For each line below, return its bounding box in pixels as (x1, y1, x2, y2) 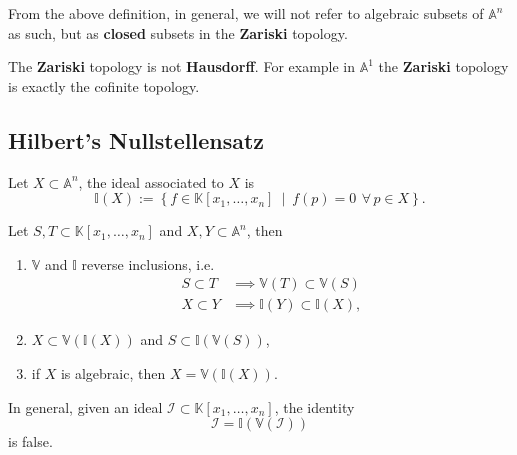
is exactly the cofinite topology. (8, 75, 200, 96)
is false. (8, 431, 53, 452)
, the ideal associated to (78, 171, 224, 192)
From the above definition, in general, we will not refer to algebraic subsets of (8, 3, 484, 23)
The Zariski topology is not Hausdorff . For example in (8, 56, 356, 77)
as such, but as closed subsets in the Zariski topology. (8, 22, 348, 43)
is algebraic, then (60, 363, 166, 384)
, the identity (274, 396, 355, 417)
